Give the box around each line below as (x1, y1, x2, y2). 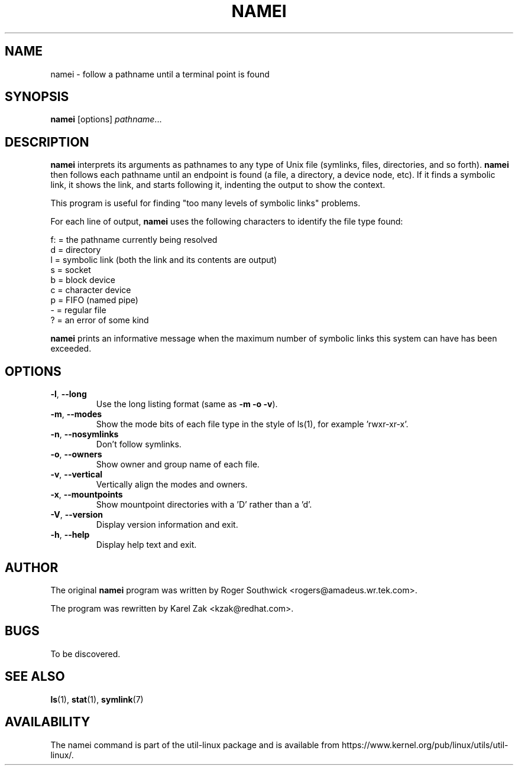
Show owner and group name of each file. (96, 459, 260, 470)
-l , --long (50, 389, 87, 399)
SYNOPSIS (5, 89, 69, 105)
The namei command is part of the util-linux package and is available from (50, 739, 340, 750)
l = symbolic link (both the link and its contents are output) (50, 255, 277, 265)
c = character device (50, 285, 131, 295)
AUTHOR (5, 560, 59, 575)
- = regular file (50, 305, 106, 316)
